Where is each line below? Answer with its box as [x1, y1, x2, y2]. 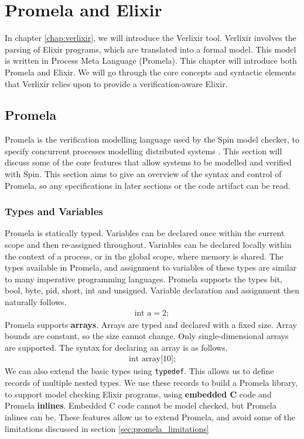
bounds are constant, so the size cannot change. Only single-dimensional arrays [5, 330, 289, 342]
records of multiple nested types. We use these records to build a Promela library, [5, 376, 298, 389]
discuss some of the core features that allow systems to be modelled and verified [5, 156, 292, 168]
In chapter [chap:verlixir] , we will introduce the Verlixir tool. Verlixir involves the [5, 32, 296, 44]
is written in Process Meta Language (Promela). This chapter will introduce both [5, 54, 297, 67]
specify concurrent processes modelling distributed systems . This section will [5, 144, 282, 157]
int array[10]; [129, 355, 176, 364]
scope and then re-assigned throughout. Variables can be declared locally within [5, 238, 292, 251]
